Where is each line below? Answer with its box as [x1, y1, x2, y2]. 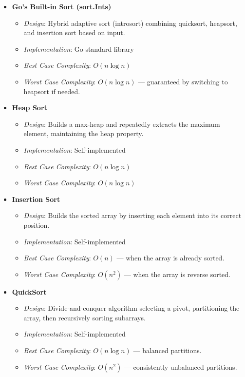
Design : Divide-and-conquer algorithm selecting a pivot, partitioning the [23, 303, 240, 313]
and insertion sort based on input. [23, 27, 125, 38]
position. [23, 219, 50, 230]
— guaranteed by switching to [138, 76, 228, 86]
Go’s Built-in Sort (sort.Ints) [12, 1, 112, 11]
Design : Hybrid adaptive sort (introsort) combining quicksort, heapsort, [23, 18, 237, 28]
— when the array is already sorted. [116, 253, 225, 263]
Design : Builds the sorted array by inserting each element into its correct [23, 210, 242, 220]
